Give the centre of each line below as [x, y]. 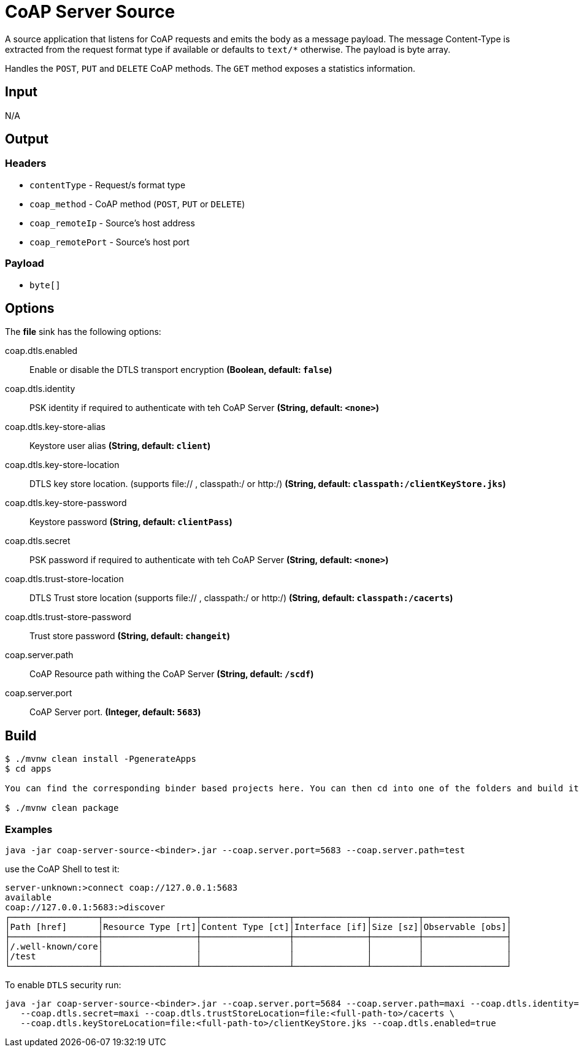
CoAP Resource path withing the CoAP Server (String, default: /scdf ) [172, 674]
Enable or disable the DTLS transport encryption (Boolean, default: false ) [181, 370]
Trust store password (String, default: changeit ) [130, 636]
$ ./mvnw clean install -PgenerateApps [101, 759]
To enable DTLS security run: [63, 985]
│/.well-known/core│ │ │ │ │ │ [259, 946]
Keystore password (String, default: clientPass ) [131, 522]
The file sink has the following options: [83, 332]
